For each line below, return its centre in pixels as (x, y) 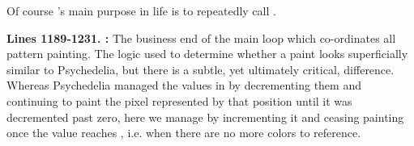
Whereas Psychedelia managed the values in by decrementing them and (184, 85)
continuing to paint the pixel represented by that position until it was (179, 100)
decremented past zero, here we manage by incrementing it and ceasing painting (205, 117)
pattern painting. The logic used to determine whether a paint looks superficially (207, 54)
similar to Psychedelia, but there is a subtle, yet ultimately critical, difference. (201, 69)
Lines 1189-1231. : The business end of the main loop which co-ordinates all (201, 38)
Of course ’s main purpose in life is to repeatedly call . (141, 10)
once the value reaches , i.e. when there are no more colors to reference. (184, 133)
